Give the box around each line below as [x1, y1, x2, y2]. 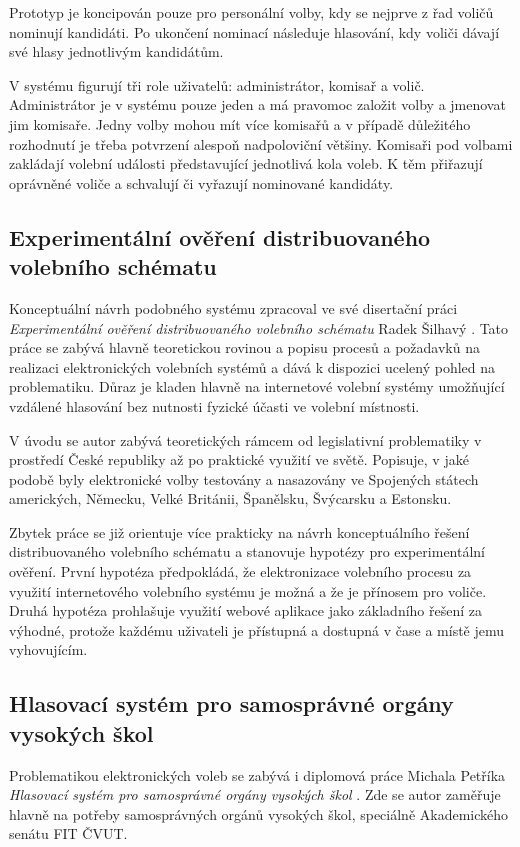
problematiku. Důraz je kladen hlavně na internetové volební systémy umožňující [9, 376, 505, 397]
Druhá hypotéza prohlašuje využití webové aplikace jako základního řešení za [9, 600, 482, 621]
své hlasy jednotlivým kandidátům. [9, 41, 224, 62]
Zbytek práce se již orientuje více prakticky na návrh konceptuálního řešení [9, 521, 470, 542]
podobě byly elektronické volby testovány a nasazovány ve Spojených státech [9, 468, 479, 489]
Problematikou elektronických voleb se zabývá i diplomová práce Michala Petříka [9, 764, 506, 785]
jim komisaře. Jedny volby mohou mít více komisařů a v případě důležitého [9, 113, 471, 134]
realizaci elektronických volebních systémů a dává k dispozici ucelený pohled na [9, 356, 496, 377]
